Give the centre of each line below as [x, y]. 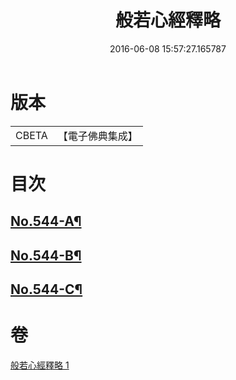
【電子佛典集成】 [97, 136]
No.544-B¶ [46, 255]
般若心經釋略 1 [40, 365]
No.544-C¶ [46, 289]
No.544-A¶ [46, 221]
